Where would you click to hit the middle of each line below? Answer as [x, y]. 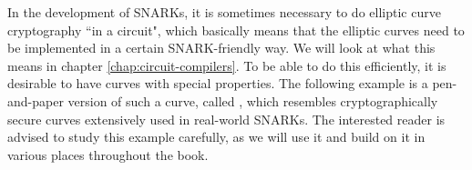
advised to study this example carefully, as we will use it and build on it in [216, 137]
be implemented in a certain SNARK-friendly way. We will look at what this [221, 48]
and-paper [36, 100]
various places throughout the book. [108, 154]
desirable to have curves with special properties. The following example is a [218, 83]
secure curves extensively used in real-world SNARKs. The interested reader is [226, 119]
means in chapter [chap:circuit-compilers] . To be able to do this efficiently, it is [227, 65]
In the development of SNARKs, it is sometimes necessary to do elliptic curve [224, 12]
